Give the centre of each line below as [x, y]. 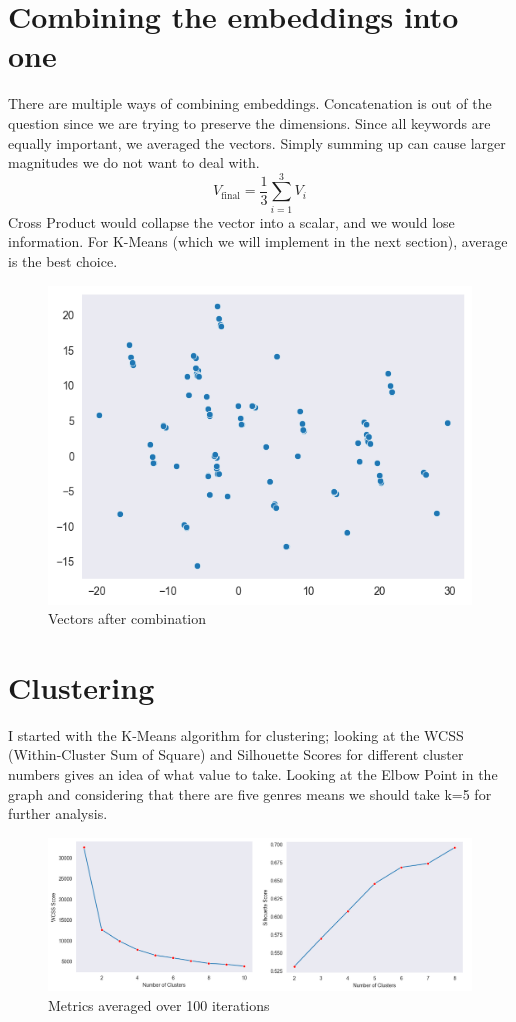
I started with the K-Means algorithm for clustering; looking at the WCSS [236, 734]
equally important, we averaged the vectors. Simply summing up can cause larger [257, 142]
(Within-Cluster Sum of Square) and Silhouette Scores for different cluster [236, 754]
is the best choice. [63, 261]
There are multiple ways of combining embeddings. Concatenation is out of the [250, 103]
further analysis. [58, 813]
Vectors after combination [127, 618]
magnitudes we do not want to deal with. [134, 162]
